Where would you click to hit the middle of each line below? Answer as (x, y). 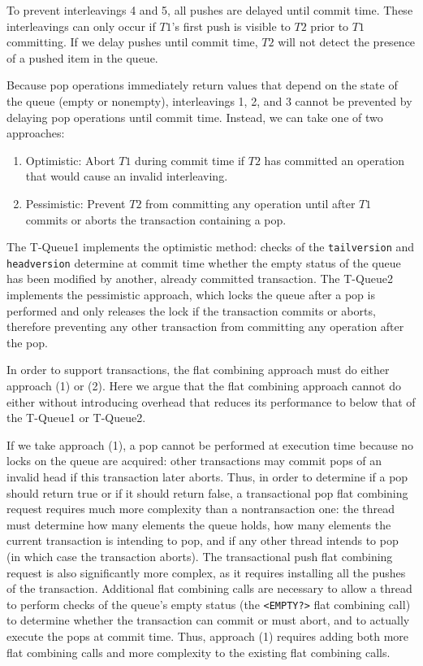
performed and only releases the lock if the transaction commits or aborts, (191, 310)
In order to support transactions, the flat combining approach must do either (198, 370)
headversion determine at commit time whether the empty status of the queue (204, 262)
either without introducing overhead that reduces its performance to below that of (211, 401)
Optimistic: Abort (70, 160)
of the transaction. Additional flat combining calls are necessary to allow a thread (209, 588)
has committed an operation (335, 160)
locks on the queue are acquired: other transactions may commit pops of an (194, 461)
